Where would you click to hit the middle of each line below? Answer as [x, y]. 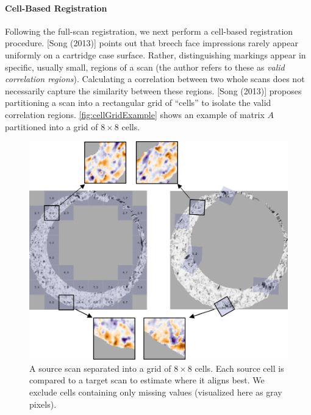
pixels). [43, 404]
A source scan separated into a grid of [100, 368]
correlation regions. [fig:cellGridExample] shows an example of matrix [135, 114]
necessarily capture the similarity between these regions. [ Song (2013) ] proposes [153, 90]
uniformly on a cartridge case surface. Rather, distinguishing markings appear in [155, 54]
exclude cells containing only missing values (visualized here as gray [156, 392]
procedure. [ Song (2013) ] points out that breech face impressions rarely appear [152, 43]
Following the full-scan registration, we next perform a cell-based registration [149, 31]
